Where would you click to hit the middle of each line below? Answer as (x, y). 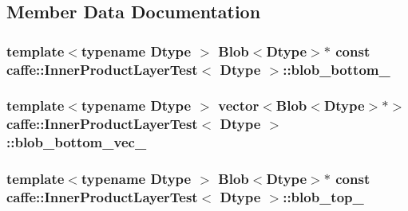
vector (239, 105)
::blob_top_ (323, 197)
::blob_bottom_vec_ (77, 142)
